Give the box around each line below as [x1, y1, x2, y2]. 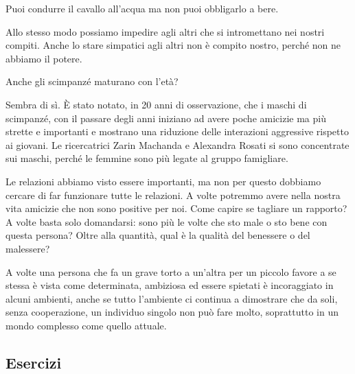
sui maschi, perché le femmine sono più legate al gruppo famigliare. [5, 151, 288, 165]
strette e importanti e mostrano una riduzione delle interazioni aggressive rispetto [5, 124, 349, 139]
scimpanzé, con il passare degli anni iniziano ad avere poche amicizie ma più [5, 110, 326, 125]
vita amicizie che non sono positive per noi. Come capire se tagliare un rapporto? [5, 201, 347, 215]
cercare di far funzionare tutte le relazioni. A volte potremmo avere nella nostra [5, 187, 341, 202]
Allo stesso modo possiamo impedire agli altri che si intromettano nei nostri [5, 24, 325, 38]
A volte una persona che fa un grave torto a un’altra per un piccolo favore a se [5, 264, 336, 279]
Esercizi [5, 351, 62, 373]
